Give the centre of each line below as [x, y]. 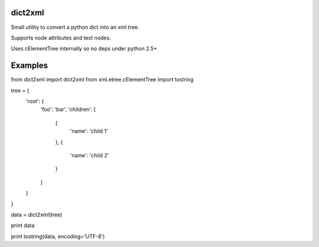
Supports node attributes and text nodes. [61, 38]
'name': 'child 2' [89, 155]
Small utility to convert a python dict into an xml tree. [75, 27]
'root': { [35, 101]
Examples [30, 66]
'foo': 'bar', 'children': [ [68, 110]
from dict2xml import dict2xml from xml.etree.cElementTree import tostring [102, 80]
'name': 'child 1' [89, 131]
